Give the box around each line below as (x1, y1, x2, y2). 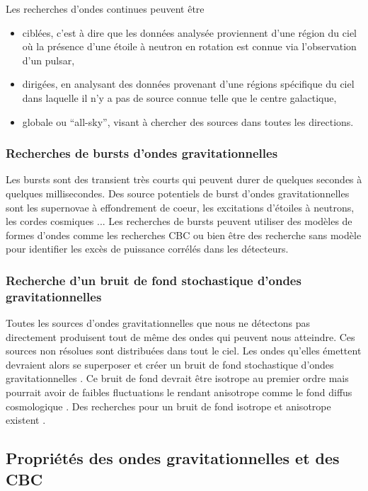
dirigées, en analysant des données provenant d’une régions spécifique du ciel (22, 76, 355, 91)
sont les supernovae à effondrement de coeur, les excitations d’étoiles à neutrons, (6, 200, 355, 214)
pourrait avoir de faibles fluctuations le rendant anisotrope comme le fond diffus (6, 385, 352, 400)
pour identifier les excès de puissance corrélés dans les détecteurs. (6, 241, 289, 256)
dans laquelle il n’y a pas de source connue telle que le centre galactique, (22, 90, 337, 105)
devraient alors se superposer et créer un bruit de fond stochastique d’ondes (6, 357, 334, 371)
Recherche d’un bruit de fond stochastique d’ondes (6, 271, 301, 289)
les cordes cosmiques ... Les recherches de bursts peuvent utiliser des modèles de (6, 214, 352, 229)
